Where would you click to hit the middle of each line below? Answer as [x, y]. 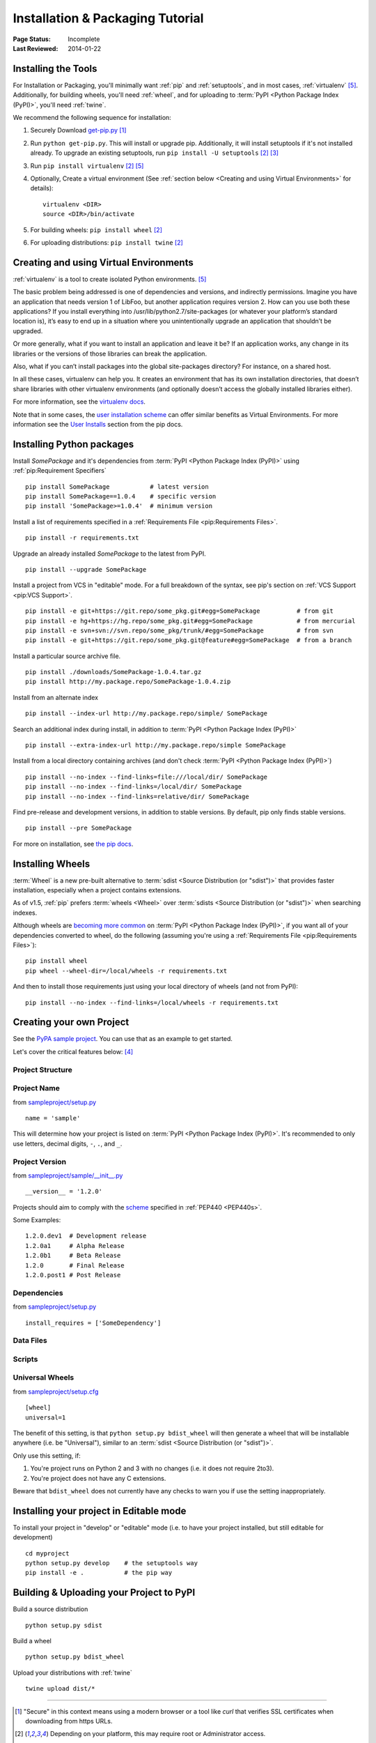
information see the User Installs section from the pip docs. [98, 424]
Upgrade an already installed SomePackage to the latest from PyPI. [110, 554]
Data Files [30, 1341]
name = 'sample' [53, 1118]
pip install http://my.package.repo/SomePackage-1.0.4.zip [128, 682]
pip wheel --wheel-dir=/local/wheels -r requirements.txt [126, 971]
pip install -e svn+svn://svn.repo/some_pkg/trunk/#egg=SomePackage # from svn [180, 630]
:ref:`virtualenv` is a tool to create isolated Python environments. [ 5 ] [110, 279]
